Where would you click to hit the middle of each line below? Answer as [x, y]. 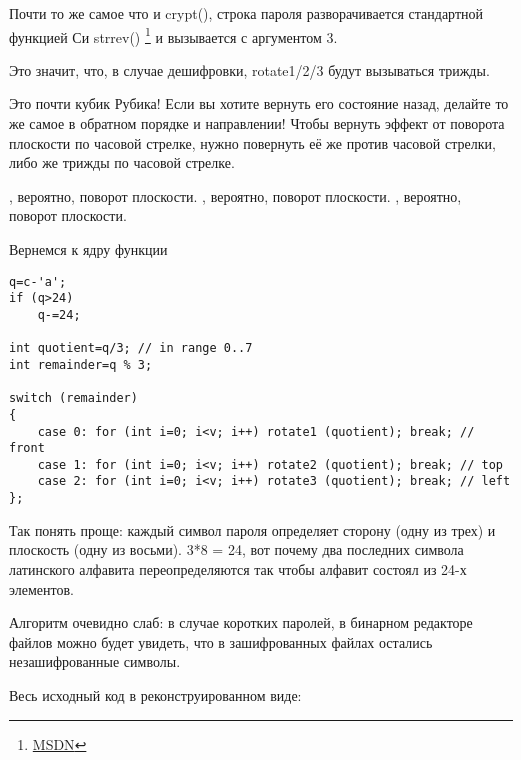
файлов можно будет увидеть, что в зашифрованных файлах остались [221, 641]
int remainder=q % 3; [81, 364]
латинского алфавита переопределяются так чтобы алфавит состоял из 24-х [238, 568]
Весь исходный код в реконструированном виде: [155, 694]
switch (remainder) [73, 398]
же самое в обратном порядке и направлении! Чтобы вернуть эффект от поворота [257, 123]
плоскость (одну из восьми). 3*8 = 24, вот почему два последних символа [236, 549]
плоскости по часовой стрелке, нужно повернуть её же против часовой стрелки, [252, 142]
